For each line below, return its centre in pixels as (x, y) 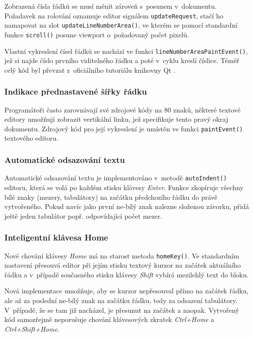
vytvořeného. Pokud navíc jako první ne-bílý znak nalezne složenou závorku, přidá (127, 206)
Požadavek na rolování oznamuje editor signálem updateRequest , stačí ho (114, 15)
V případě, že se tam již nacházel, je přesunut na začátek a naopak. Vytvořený (122, 310)
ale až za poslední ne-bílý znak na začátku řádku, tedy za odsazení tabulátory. (121, 300)
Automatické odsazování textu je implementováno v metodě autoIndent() (116, 178)
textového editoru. (32, 138)
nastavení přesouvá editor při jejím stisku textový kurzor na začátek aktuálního (123, 265)
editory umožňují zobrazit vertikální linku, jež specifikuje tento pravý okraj (116, 119)
